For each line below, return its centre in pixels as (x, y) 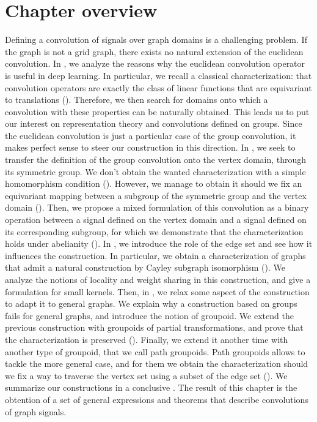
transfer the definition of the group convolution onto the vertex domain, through (156, 160)
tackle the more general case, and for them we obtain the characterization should (157, 364)
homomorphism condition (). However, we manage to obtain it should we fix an (154, 183)
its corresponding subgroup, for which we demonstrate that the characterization (154, 231)
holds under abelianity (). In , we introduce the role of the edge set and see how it (159, 243)
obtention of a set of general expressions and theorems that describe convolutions (157, 399)
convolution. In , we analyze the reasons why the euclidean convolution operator (155, 63)
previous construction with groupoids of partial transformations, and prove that (154, 327)
